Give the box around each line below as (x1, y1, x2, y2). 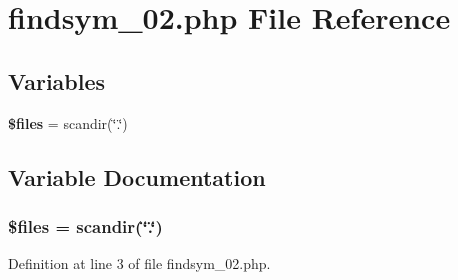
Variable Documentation (8, 161, 266, 192)
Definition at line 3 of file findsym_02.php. (8, 253, 271, 274)
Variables (8, 65, 106, 96)
